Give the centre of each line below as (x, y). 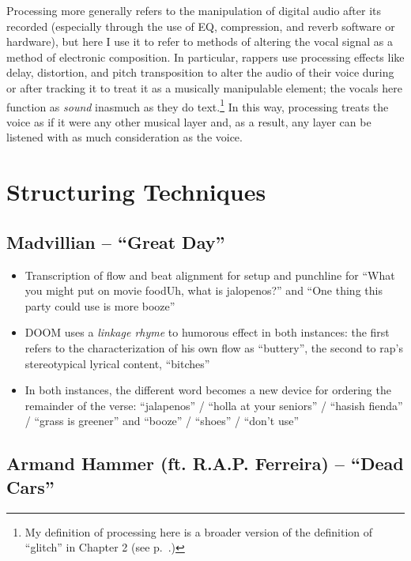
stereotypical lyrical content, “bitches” (117, 363)
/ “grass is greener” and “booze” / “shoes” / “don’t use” (162, 421)
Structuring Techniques (136, 192)
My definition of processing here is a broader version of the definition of (199, 531)
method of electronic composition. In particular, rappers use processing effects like (205, 56)
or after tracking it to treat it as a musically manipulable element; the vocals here (204, 87)
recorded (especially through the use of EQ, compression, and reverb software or (201, 26)
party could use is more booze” (100, 305)
